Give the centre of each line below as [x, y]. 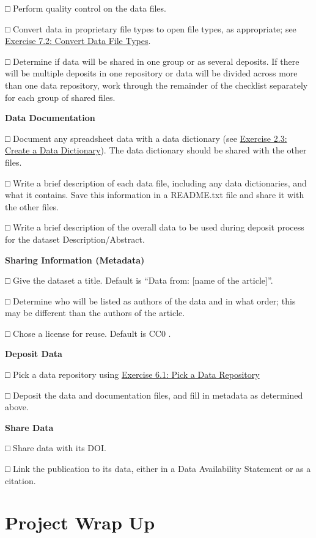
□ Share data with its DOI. [56, 448]
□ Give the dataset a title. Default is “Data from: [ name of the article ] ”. [139, 280]
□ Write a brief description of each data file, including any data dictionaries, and [156, 182]
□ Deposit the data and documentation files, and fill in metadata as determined [154, 395]
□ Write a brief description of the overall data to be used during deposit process [155, 227]
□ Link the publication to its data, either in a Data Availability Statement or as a [158, 469]
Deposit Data [34, 354]
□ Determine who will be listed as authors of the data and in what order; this [150, 300]
